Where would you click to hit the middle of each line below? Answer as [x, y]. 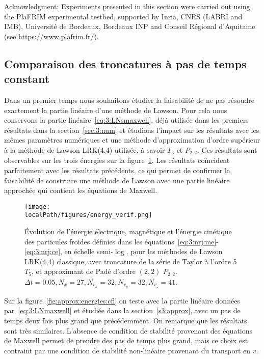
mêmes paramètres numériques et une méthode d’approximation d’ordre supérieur [132, 140]
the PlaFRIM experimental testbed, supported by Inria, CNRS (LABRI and [123, 16]
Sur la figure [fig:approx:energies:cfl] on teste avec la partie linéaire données [122, 300]
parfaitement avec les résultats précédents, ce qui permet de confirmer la [117, 170]
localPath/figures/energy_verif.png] [88, 215]
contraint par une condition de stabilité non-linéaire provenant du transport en [127, 350]
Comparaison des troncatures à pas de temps [125, 63]
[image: [37, 206]
